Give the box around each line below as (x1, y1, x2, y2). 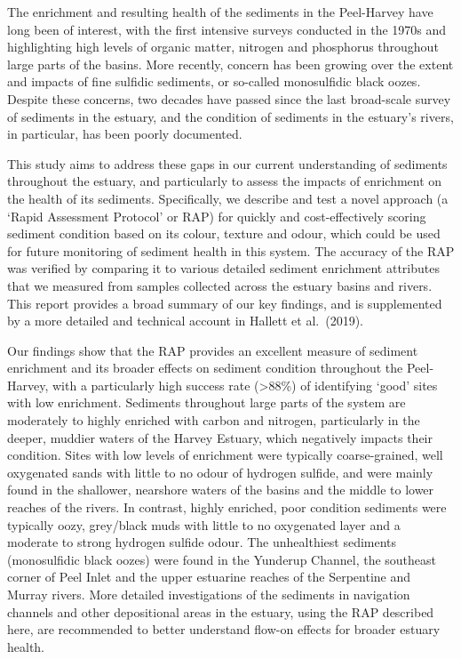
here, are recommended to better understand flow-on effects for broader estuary (7, 620, 441, 639)
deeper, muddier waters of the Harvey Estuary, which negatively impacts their (7, 428, 433, 446)
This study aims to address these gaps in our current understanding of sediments (7, 154, 448, 173)
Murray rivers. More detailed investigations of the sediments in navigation (7, 585, 410, 603)
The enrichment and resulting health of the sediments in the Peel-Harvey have (7, 3, 433, 20)
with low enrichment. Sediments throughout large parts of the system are (7, 393, 406, 412)
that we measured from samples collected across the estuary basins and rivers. (7, 276, 433, 294)
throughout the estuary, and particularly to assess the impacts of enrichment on (7, 172, 442, 190)
